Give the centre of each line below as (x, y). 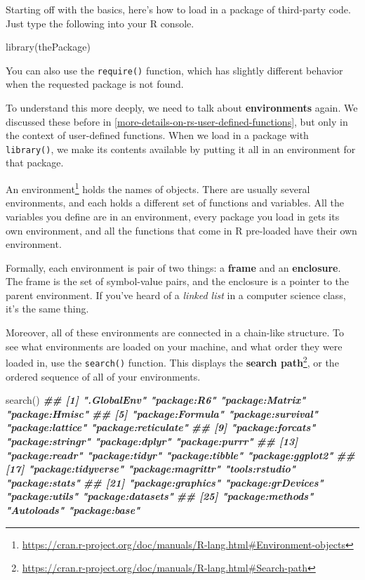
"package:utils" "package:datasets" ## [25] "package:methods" (160, 496)
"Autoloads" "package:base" (73, 509)
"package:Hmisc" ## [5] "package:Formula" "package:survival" (162, 413)
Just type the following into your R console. (100, 23)
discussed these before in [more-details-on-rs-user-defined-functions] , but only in (177, 121)
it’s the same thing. (47, 309)
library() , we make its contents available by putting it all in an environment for (181, 149)
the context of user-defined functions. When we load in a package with (157, 135)
